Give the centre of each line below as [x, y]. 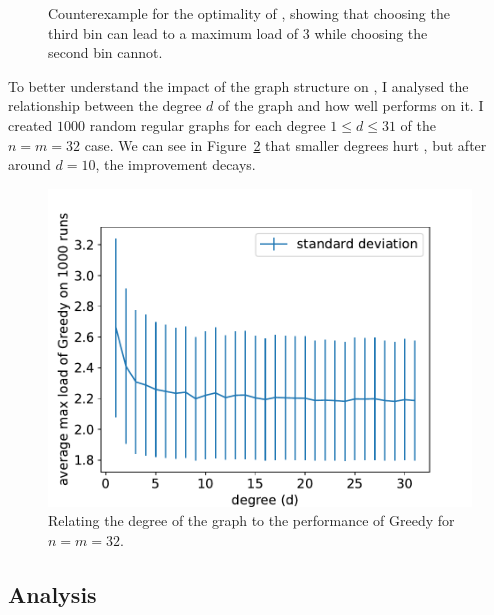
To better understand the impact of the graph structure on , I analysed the [238, 85]
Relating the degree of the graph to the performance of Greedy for [251, 520]
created [30, 124]
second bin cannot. [105, 52]
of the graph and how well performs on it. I [351, 105]
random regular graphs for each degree [207, 124]
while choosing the [371, 32]
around [29, 164]
